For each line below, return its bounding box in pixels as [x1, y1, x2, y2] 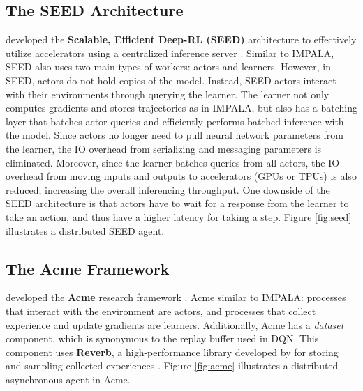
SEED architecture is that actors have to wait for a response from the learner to [6, 196, 349, 210]
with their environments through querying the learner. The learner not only [6, 86, 329, 101]
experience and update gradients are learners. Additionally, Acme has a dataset [6, 317, 344, 332]
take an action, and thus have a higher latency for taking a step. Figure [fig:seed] [6, 209, 352, 224]
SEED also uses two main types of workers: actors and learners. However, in [6, 59, 332, 74]
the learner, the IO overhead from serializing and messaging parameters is [6, 141, 322, 155]
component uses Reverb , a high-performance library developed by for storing [6, 344, 339, 359]
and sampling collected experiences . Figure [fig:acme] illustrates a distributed [6, 358, 339, 373]
